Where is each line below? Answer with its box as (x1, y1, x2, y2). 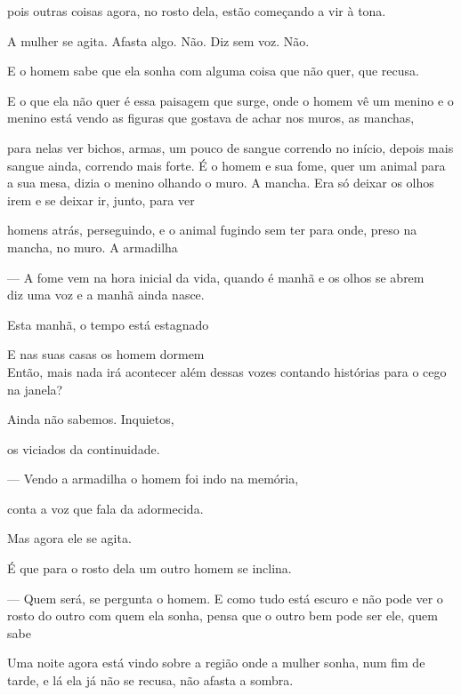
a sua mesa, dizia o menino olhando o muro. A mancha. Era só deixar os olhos (7, 173, 434, 192)
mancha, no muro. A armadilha (7, 237, 178, 256)
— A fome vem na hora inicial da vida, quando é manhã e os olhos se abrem (7, 268, 425, 286)
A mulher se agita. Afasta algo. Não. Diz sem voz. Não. (7, 31, 310, 50)
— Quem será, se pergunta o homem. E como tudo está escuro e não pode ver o (7, 588, 443, 607)
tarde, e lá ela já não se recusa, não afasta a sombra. (7, 671, 294, 690)
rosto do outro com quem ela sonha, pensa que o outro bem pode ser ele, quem (7, 606, 438, 625)
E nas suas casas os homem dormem (7, 345, 205, 363)
